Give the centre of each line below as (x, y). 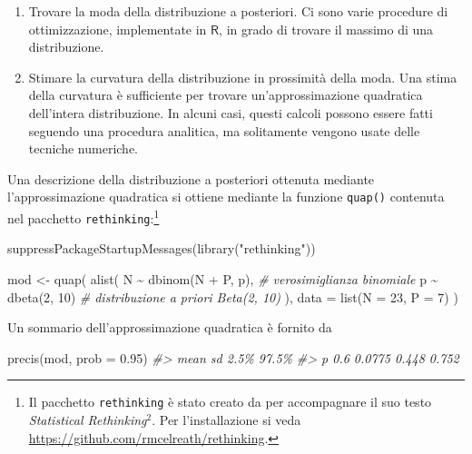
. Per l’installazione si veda (226, 419)
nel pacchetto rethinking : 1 (84, 217)
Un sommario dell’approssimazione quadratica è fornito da (170, 327)
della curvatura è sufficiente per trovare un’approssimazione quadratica (226, 95)
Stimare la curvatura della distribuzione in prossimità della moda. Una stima (243, 77)
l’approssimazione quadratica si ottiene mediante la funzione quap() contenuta (226, 197)
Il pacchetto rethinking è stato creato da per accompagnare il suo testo (230, 402)
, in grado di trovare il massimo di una (326, 29)
